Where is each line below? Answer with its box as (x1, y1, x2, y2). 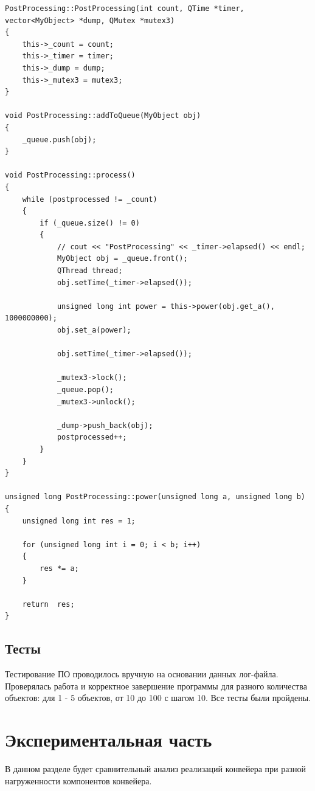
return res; (22, 599, 75, 609)
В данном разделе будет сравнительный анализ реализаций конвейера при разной (5, 762, 306, 775)
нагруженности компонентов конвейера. (5, 774, 152, 787)
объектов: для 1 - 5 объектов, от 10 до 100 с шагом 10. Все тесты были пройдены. (5, 691, 311, 704)
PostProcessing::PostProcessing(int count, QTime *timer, (5, 4, 244, 13)
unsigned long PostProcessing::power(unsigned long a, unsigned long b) (5, 492, 305, 502)
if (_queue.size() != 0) (40, 218, 140, 227)
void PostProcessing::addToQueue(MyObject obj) (5, 111, 201, 120)
